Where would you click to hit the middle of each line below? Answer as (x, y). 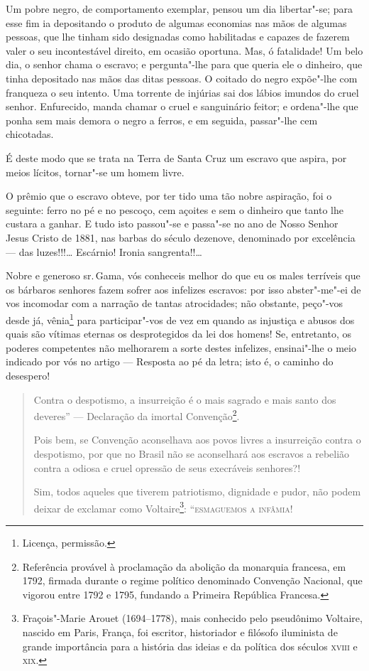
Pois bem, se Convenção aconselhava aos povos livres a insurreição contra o (197, 440)
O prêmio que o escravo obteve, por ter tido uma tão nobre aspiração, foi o (169, 196)
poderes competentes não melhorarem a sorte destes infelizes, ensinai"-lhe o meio (181, 347)
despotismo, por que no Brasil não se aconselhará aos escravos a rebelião (192, 453)
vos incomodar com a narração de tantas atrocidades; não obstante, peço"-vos (175, 303)
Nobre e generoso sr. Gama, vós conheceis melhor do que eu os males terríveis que (183, 275)
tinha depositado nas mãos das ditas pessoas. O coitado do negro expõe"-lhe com (182, 78)
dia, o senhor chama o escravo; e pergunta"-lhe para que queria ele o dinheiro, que (184, 64)
